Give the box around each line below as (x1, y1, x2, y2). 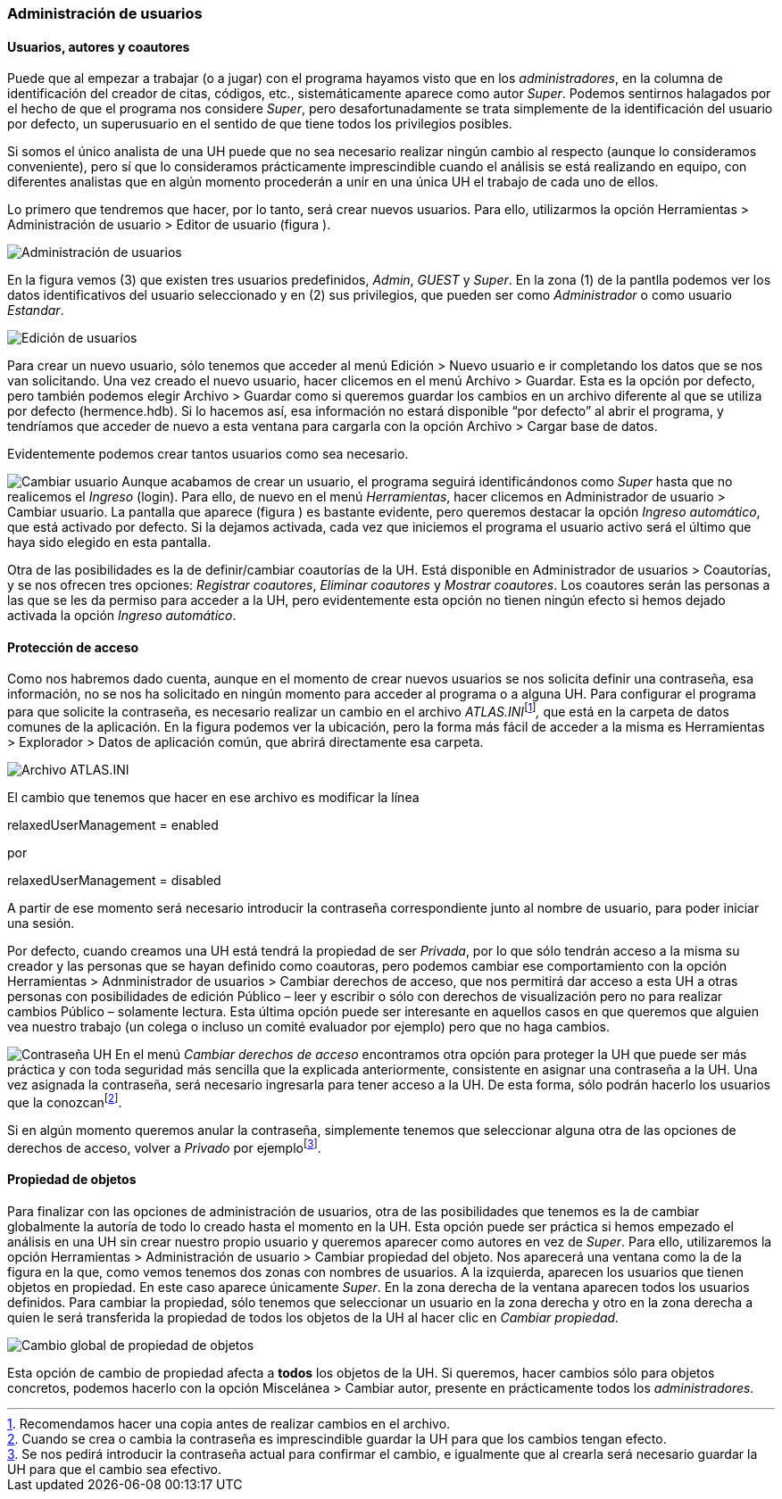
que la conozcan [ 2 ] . (7, 1092, 122, 1110)
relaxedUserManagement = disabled (7, 873, 221, 889)
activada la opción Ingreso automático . (7, 608, 237, 624)
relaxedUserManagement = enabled (7, 817, 219, 833)
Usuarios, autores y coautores (7, 38, 190, 54)
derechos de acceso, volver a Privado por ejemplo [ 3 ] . (7, 1137, 321, 1155)
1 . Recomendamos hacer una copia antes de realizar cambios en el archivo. (7, 1415, 451, 1431)
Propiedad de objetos (7, 1172, 137, 1188)
